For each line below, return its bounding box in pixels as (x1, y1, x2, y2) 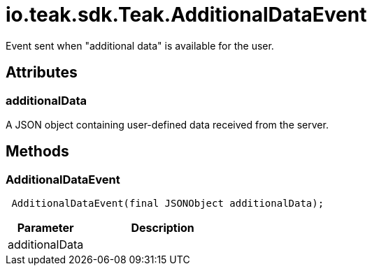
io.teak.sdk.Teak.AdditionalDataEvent (6, 3, 367, 27)
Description (131, 221, 194, 235)
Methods (6, 142, 69, 161)
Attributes (6, 64, 78, 82)
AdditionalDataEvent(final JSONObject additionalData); (11, 198, 324, 210)
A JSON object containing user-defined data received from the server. (6, 118, 329, 131)
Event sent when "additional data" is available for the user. (6, 39, 274, 52)
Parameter (17, 221, 74, 235)
